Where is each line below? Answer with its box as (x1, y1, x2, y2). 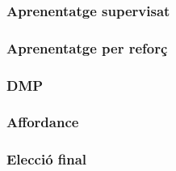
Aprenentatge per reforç (6, 37, 168, 58)
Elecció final (6, 149, 87, 169)
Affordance (6, 112, 79, 132)
